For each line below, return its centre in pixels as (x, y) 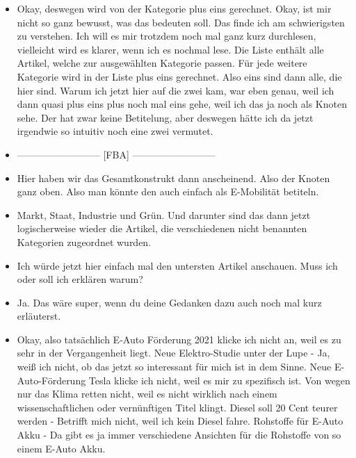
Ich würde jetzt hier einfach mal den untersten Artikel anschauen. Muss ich (177, 265)
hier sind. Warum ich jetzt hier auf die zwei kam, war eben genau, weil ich (176, 90)
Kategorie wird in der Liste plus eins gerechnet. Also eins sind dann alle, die (179, 76)
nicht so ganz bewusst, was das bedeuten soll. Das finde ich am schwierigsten (181, 22)
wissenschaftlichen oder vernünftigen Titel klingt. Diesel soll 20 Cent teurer (177, 407)
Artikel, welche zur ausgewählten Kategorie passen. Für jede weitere (162, 63)
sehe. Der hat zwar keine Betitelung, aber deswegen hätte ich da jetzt (165, 117)
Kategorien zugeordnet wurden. (84, 242)
